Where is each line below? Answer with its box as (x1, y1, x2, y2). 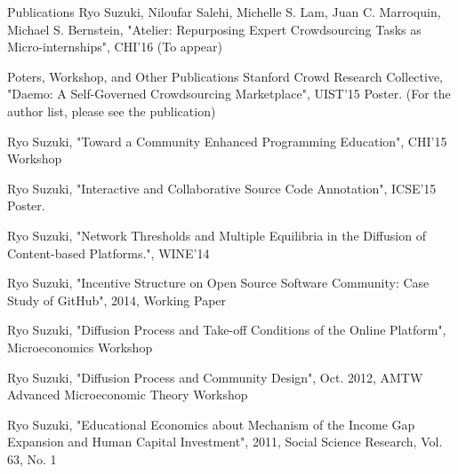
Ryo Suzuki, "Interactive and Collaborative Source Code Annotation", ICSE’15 (7, 178, 437, 197)
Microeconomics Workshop (7, 337, 153, 356)
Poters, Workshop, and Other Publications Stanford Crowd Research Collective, (7, 67, 444, 85)
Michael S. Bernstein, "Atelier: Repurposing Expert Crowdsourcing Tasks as (7, 20, 422, 38)
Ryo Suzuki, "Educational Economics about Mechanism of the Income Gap (7, 415, 415, 433)
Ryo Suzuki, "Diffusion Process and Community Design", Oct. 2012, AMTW (7, 367, 423, 386)
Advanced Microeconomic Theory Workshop (7, 385, 248, 404)
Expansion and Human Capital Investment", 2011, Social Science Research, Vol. (7, 432, 443, 451)
